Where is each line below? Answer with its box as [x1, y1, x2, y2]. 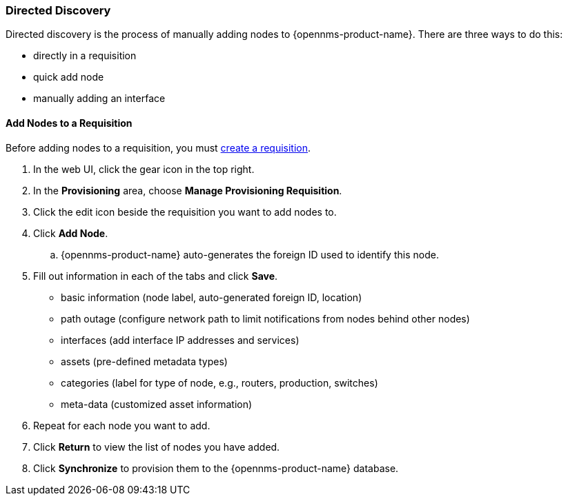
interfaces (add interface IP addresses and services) [61, 334, 300, 346]
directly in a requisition [33, 50, 137, 62]
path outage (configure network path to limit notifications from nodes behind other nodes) [61, 312, 470, 325]
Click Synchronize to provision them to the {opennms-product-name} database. [33, 462, 399, 474]
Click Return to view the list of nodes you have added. [33, 440, 280, 453]
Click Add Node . [33, 227, 108, 239]
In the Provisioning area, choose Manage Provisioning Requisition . [33, 184, 342, 196]
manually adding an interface [33, 92, 166, 105]
